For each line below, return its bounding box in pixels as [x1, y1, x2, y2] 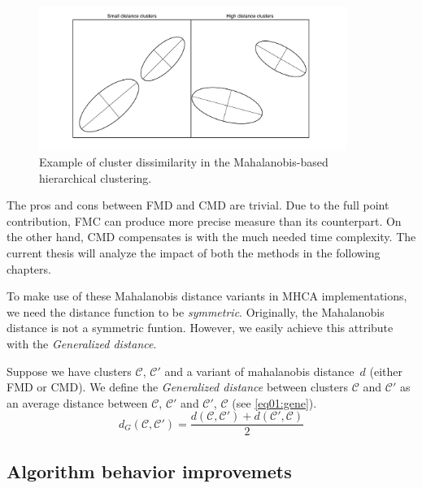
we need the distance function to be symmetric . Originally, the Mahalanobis [7, 303, 385, 320]
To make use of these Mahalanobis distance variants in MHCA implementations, [7, 287, 407, 304]
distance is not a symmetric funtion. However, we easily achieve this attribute [7, 319, 394, 336]
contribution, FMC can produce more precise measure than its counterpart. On [7, 212, 402, 229]
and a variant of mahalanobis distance [164, 362, 355, 379]
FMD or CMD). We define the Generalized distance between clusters [7, 378, 349, 395]
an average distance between [7, 394, 148, 411]
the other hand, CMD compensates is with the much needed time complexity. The [7, 228, 416, 245]
